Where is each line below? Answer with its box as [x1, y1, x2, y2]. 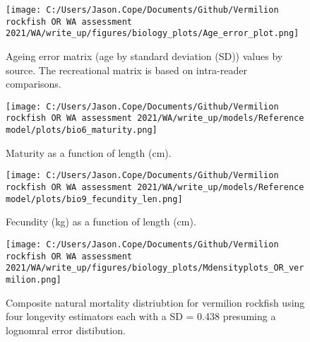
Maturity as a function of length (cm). [6, 145, 172, 160]
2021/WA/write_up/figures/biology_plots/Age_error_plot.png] [6, 28, 299, 39]
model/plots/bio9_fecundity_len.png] [6, 194, 183, 204]
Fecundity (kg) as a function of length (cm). [6, 214, 196, 229]
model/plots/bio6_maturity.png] [6, 125, 157, 136]
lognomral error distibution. [6, 322, 126, 337]
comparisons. [6, 76, 61, 91]
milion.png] [6, 274, 61, 285]
